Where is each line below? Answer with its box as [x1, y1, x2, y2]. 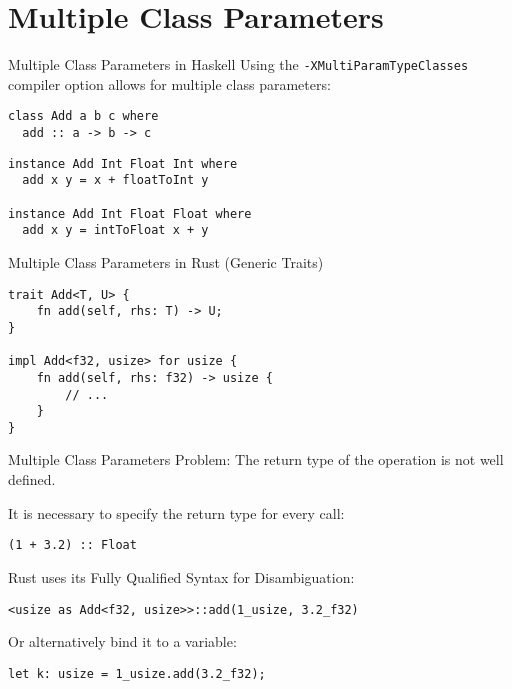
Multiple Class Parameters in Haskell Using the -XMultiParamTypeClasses [8, 54, 469, 75]
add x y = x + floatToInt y [22, 173, 209, 188]
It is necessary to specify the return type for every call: [8, 502, 345, 523]
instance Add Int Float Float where [8, 206, 252, 221]
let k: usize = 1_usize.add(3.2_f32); [8, 666, 266, 681]
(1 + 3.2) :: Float [8, 538, 137, 553]
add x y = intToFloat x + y [22, 223, 209, 238]
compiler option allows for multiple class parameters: [8, 73, 331, 94]
